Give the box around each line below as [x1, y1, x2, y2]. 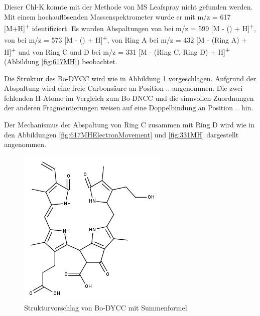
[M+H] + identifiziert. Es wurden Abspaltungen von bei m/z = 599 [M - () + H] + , [4, 22, 256, 33]
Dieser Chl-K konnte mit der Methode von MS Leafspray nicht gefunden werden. [4, 2, 253, 12]
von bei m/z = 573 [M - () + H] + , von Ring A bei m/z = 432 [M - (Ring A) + [4, 33, 247, 45]
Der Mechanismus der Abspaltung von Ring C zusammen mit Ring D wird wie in [4, 119, 254, 129]
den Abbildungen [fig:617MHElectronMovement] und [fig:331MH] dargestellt [4, 129, 239, 139]
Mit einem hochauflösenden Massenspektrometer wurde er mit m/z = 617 [4, 11, 231, 22]
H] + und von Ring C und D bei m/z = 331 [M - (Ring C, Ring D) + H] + [4, 45, 230, 57]
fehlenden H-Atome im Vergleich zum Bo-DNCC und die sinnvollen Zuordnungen [4, 92, 254, 103]
